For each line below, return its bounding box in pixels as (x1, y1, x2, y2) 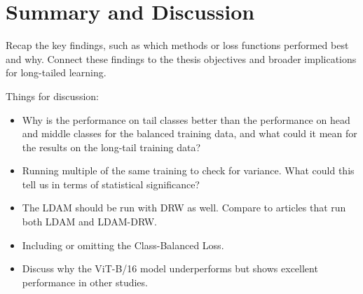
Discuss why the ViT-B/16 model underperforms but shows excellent (22, 261, 318, 276)
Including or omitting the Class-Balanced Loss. (22, 237, 224, 252)
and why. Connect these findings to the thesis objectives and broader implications (6, 51, 357, 66)
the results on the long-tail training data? (22, 139, 200, 154)
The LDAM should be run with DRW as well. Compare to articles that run (22, 200, 346, 215)
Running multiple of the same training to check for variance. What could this (22, 163, 355, 178)
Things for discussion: (6, 88, 99, 103)
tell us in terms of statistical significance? (22, 176, 200, 191)
